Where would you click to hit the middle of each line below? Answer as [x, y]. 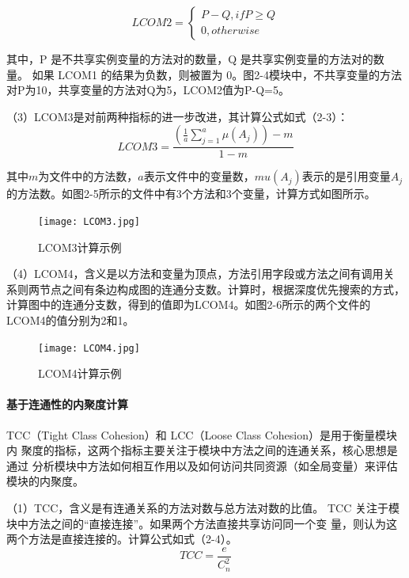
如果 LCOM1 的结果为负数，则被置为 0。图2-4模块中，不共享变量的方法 [217, 74]
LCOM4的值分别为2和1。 [70, 320]
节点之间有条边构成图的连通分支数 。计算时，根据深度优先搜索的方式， [222, 289]
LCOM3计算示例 [80, 247]
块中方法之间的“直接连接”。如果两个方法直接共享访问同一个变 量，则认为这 [202, 523]
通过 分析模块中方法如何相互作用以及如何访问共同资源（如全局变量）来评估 [202, 465]
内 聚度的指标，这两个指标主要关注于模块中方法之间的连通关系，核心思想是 [202, 450]
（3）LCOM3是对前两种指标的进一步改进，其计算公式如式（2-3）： [178, 116]
